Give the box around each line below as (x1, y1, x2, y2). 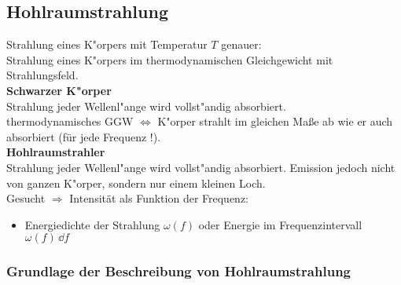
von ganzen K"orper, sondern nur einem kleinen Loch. (6, 174, 266, 191)
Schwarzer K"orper (6, 82, 112, 98)
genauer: (221, 36, 262, 53)
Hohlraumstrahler (6, 144, 105, 160)
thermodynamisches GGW (6, 113, 134, 130)
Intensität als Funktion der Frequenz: (69, 190, 249, 206)
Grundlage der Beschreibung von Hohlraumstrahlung (6, 261, 351, 281)
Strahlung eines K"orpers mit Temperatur (6, 36, 208, 53)
